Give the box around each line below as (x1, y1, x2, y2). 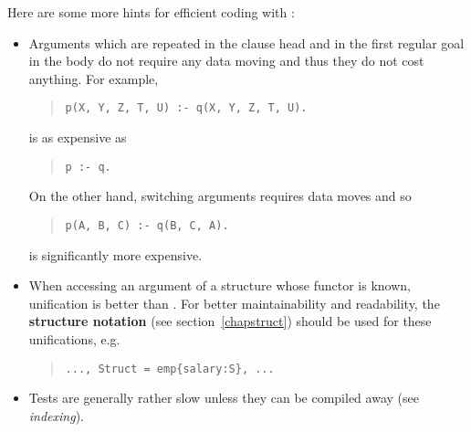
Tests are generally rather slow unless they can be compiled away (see (28, 388, 419, 407)
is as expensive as (28, 128, 127, 147)
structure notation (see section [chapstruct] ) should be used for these (28, 311, 432, 331)
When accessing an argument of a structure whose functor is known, (28, 276, 411, 295)
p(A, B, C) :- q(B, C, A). (65, 218, 229, 232)
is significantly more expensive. (28, 245, 203, 264)
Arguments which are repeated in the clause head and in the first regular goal (28, 33, 465, 52)
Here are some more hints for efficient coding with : (7, 3, 295, 21)
